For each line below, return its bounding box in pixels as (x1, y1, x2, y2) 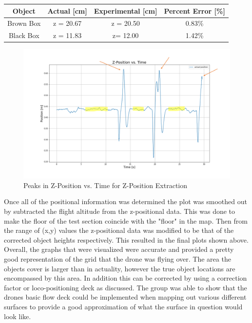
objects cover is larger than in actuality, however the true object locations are (4, 263, 235, 273)
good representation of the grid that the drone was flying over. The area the (4, 254, 231, 264)
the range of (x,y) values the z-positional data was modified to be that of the (4, 225, 234, 235)
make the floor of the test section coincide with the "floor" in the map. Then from (4, 215, 248, 226)
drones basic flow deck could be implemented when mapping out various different (4, 292, 247, 302)
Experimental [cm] (94, 5, 157, 16)
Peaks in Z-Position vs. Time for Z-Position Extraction (23, 180, 187, 190)
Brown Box (7, 18, 41, 28)
